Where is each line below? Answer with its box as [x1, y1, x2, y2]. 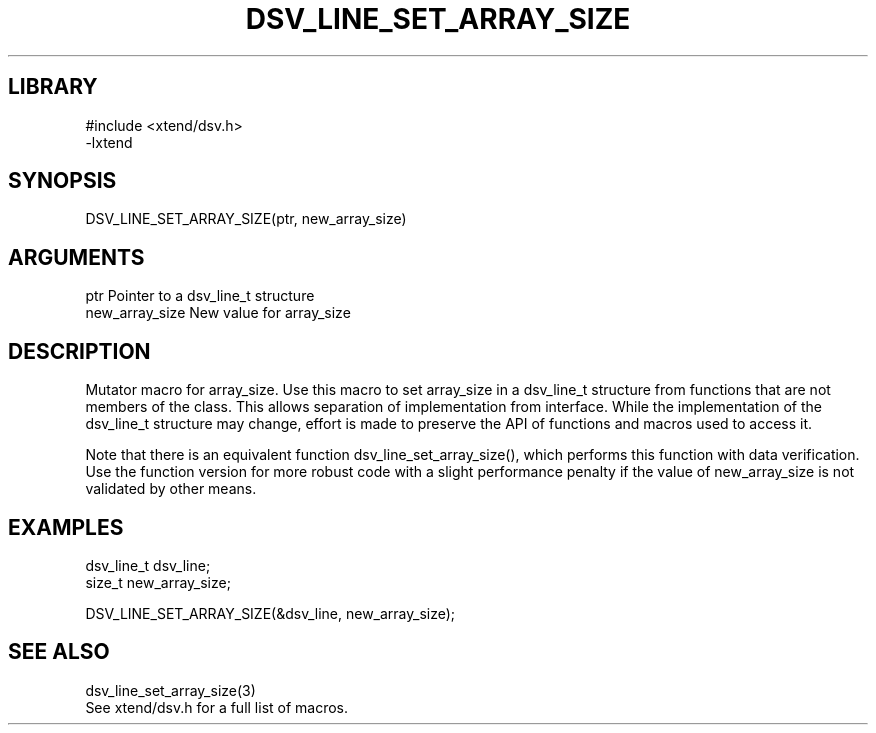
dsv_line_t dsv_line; [85, 556, 211, 574]
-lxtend [85, 133, 133, 151]
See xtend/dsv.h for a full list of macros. [85, 698, 349, 716]
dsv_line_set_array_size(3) [85, 681, 256, 699]
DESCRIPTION [8, 338, 151, 364]
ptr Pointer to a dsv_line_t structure [85, 287, 315, 305]
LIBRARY [8, 74, 98, 100]
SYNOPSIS [8, 168, 117, 194]
